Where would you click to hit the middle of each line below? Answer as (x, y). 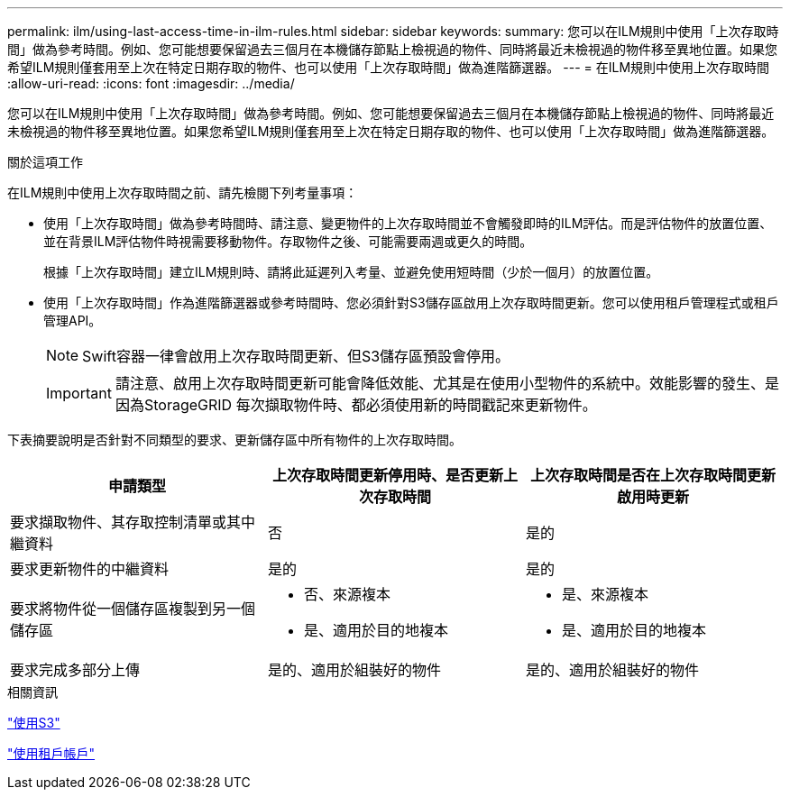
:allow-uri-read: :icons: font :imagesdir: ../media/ (151, 83)
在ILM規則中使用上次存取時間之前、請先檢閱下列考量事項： (183, 192)
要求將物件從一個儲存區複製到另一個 (133, 609)
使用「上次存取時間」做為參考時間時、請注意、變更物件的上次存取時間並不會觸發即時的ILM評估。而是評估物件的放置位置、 (408, 223)
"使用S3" (34, 723)
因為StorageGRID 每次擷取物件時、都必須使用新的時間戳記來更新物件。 (356, 405)
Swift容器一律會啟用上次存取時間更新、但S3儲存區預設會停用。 (296, 356)
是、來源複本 (605, 594)
